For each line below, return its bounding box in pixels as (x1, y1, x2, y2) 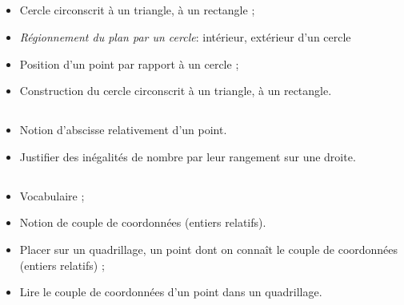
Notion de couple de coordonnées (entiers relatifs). (19, 214, 266, 231)
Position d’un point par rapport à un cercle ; (19, 55, 239, 72)
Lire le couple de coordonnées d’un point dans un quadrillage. (19, 283, 322, 300)
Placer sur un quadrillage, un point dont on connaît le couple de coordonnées (19, 240, 398, 257)
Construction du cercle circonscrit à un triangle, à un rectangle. (19, 82, 332, 99)
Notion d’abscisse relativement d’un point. (19, 121, 227, 138)
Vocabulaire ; (19, 187, 85, 204)
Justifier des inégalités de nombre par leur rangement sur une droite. (19, 148, 356, 164)
